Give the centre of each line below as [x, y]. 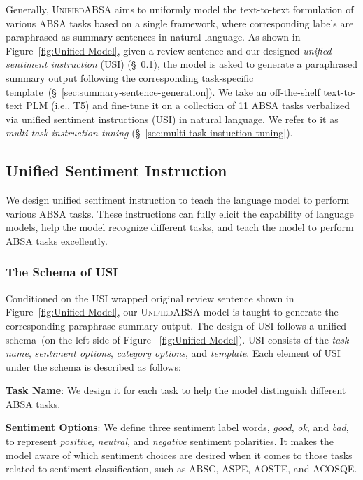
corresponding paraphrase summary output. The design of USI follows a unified [176, 325]
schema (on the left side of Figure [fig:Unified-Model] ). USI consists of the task [177, 339]
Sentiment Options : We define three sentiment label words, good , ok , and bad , [177, 427]
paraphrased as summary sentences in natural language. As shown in [153, 37]
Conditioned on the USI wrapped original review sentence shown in [150, 298]
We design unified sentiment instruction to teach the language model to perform [178, 200]
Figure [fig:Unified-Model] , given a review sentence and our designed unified [169, 50]
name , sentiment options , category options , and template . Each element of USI [173, 353]
